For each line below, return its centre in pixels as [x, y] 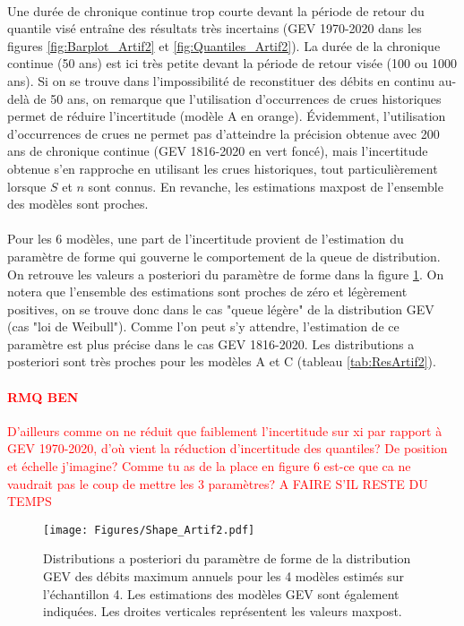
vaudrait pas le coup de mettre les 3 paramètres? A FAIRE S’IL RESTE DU [218, 483]
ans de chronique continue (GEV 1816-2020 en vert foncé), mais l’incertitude [218, 151]
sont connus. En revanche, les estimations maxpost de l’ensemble [266, 186]
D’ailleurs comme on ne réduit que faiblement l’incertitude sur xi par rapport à [225, 430]
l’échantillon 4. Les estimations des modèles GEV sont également [221, 593]
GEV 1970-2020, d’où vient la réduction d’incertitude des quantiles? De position [228, 448]
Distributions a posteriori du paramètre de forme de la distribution [227, 558]
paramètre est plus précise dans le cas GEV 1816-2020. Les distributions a [211, 343]
